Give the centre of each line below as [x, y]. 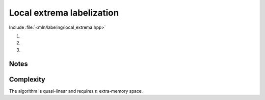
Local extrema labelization [64, 13]
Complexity [27, 79]
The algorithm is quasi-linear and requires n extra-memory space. [76, 91]
